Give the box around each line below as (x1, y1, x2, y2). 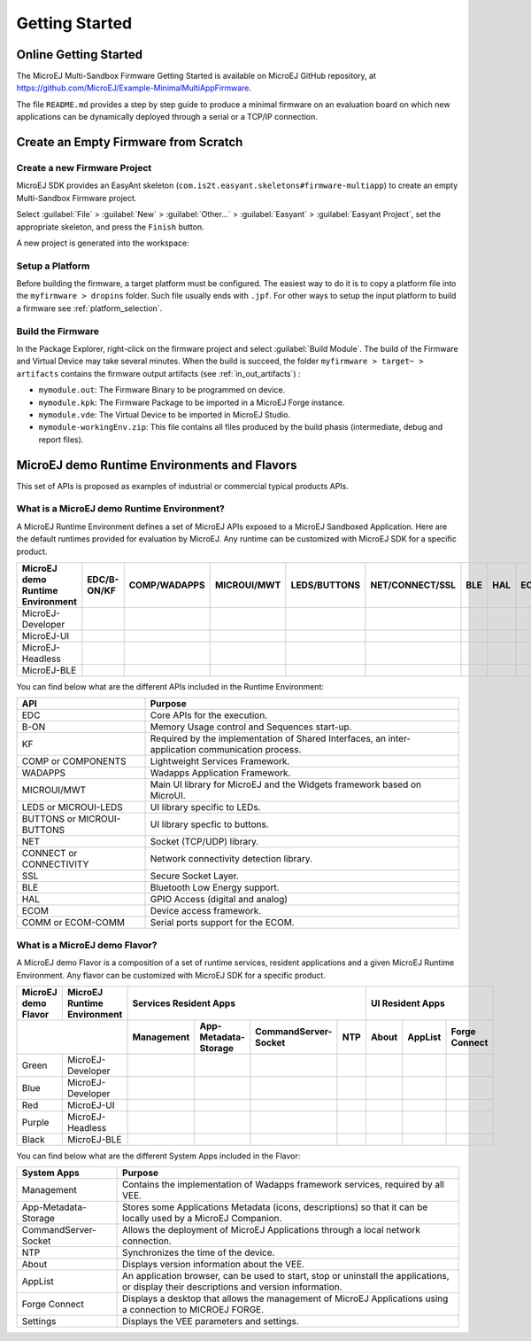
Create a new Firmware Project (16, 162, 152, 175)
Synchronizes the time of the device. (122, 1246, 275, 1259)
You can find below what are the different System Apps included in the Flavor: (16, 1150, 301, 1161)
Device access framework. (150, 905, 262, 917)
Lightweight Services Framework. (150, 755, 290, 768)
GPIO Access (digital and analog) (150, 893, 288, 906)
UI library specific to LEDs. (150, 801, 261, 814)
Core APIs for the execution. (150, 709, 268, 721)
